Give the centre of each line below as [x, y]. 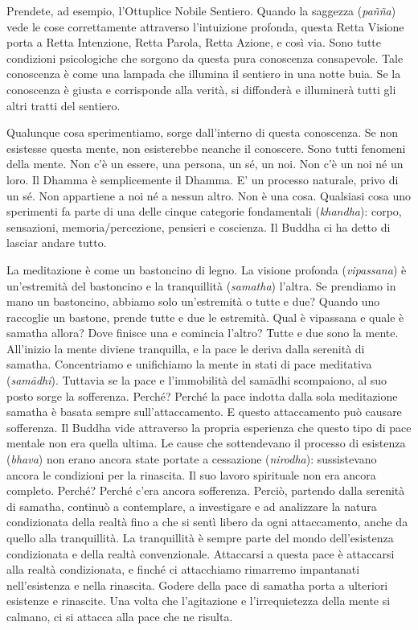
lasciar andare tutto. [57, 243]
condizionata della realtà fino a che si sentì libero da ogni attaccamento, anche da [207, 522]
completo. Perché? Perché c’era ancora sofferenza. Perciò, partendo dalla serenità [206, 490]
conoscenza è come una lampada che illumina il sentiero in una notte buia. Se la [204, 74]
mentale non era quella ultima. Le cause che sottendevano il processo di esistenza [206, 443]
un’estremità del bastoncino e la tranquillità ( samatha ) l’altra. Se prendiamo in [201, 285]
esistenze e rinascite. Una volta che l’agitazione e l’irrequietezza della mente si [199, 601]
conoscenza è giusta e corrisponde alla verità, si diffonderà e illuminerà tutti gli [201, 89]
